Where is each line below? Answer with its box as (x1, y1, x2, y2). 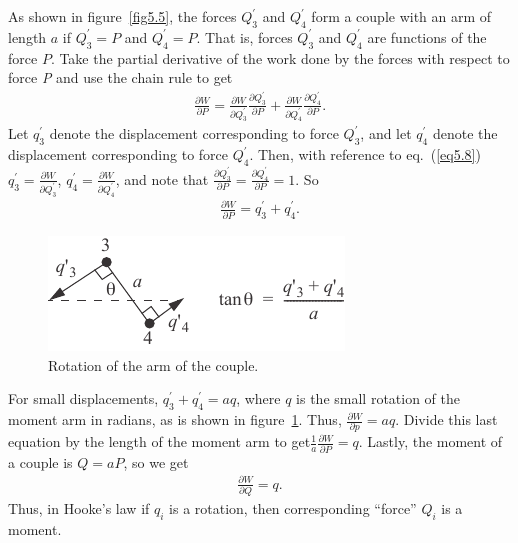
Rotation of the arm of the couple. (48, 354, 259, 375)
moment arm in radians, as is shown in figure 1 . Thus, (8, 409, 342, 430)
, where (236, 388, 281, 409)
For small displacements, (8, 388, 159, 409)
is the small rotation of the (296, 388, 461, 409)
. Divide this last (395, 409, 498, 430)
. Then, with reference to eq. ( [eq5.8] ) (249, 144, 481, 165)
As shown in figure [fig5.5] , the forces (8, 6, 237, 26)
